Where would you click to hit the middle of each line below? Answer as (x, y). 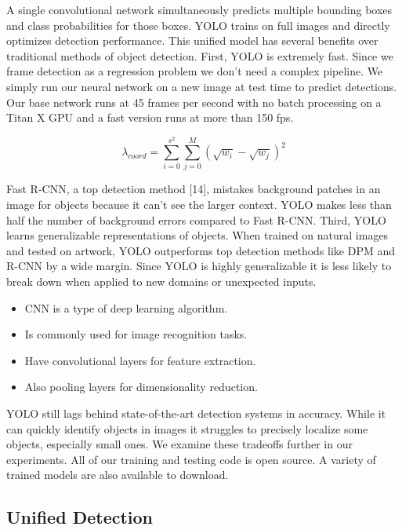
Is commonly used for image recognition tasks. (136, 334)
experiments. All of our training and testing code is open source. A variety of (191, 459)
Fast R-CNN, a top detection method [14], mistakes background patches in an (194, 189)
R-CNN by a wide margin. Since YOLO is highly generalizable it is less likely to (199, 266)
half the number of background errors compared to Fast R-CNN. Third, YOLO (196, 219)
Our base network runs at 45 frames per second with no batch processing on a (194, 102)
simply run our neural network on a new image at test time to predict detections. (202, 86)
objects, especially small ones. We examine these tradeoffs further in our (179, 444)
